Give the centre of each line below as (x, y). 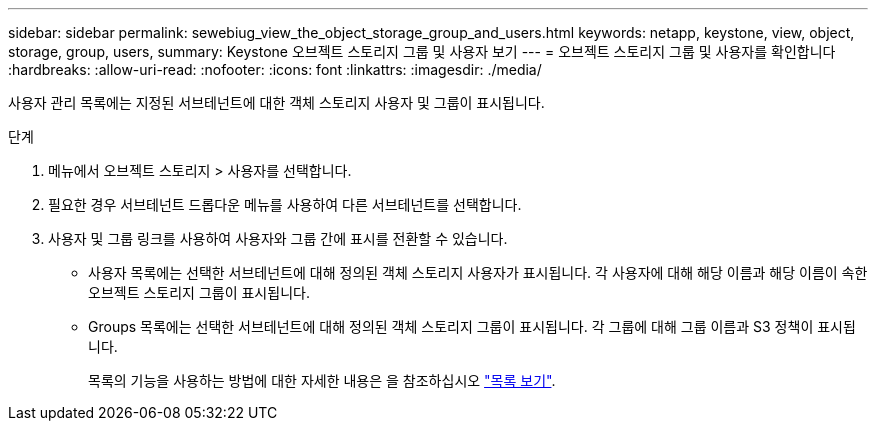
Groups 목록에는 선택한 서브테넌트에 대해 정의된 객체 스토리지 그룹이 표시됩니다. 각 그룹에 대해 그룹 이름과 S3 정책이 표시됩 (472, 326)
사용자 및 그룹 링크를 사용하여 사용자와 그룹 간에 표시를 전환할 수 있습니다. (278, 238)
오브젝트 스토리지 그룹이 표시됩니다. (199, 292)
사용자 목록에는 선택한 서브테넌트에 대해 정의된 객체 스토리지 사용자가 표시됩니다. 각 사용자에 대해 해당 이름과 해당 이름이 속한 (478, 272)
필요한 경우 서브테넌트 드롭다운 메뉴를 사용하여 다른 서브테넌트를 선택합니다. (285, 204)
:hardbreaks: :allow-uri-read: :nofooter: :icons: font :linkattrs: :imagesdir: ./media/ (275, 69)
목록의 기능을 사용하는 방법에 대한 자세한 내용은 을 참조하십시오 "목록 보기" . (322, 380)
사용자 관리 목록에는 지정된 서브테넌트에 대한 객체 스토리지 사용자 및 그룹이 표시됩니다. (276, 102)
